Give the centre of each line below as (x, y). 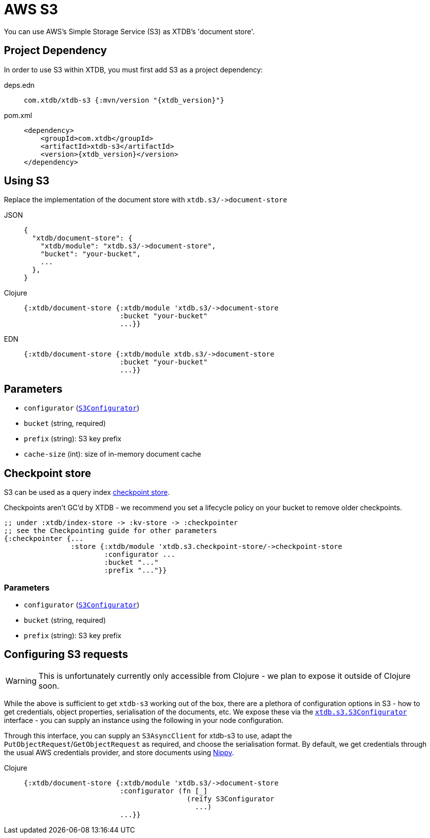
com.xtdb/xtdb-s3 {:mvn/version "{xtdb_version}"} (124, 100)
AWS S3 (31, 9)
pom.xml (18, 115)
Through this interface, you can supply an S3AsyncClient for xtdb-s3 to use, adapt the (148, 735)
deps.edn (19, 85)
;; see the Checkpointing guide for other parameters (110, 531)
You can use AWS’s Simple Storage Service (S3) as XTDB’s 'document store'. (129, 31)
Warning (21, 681)
